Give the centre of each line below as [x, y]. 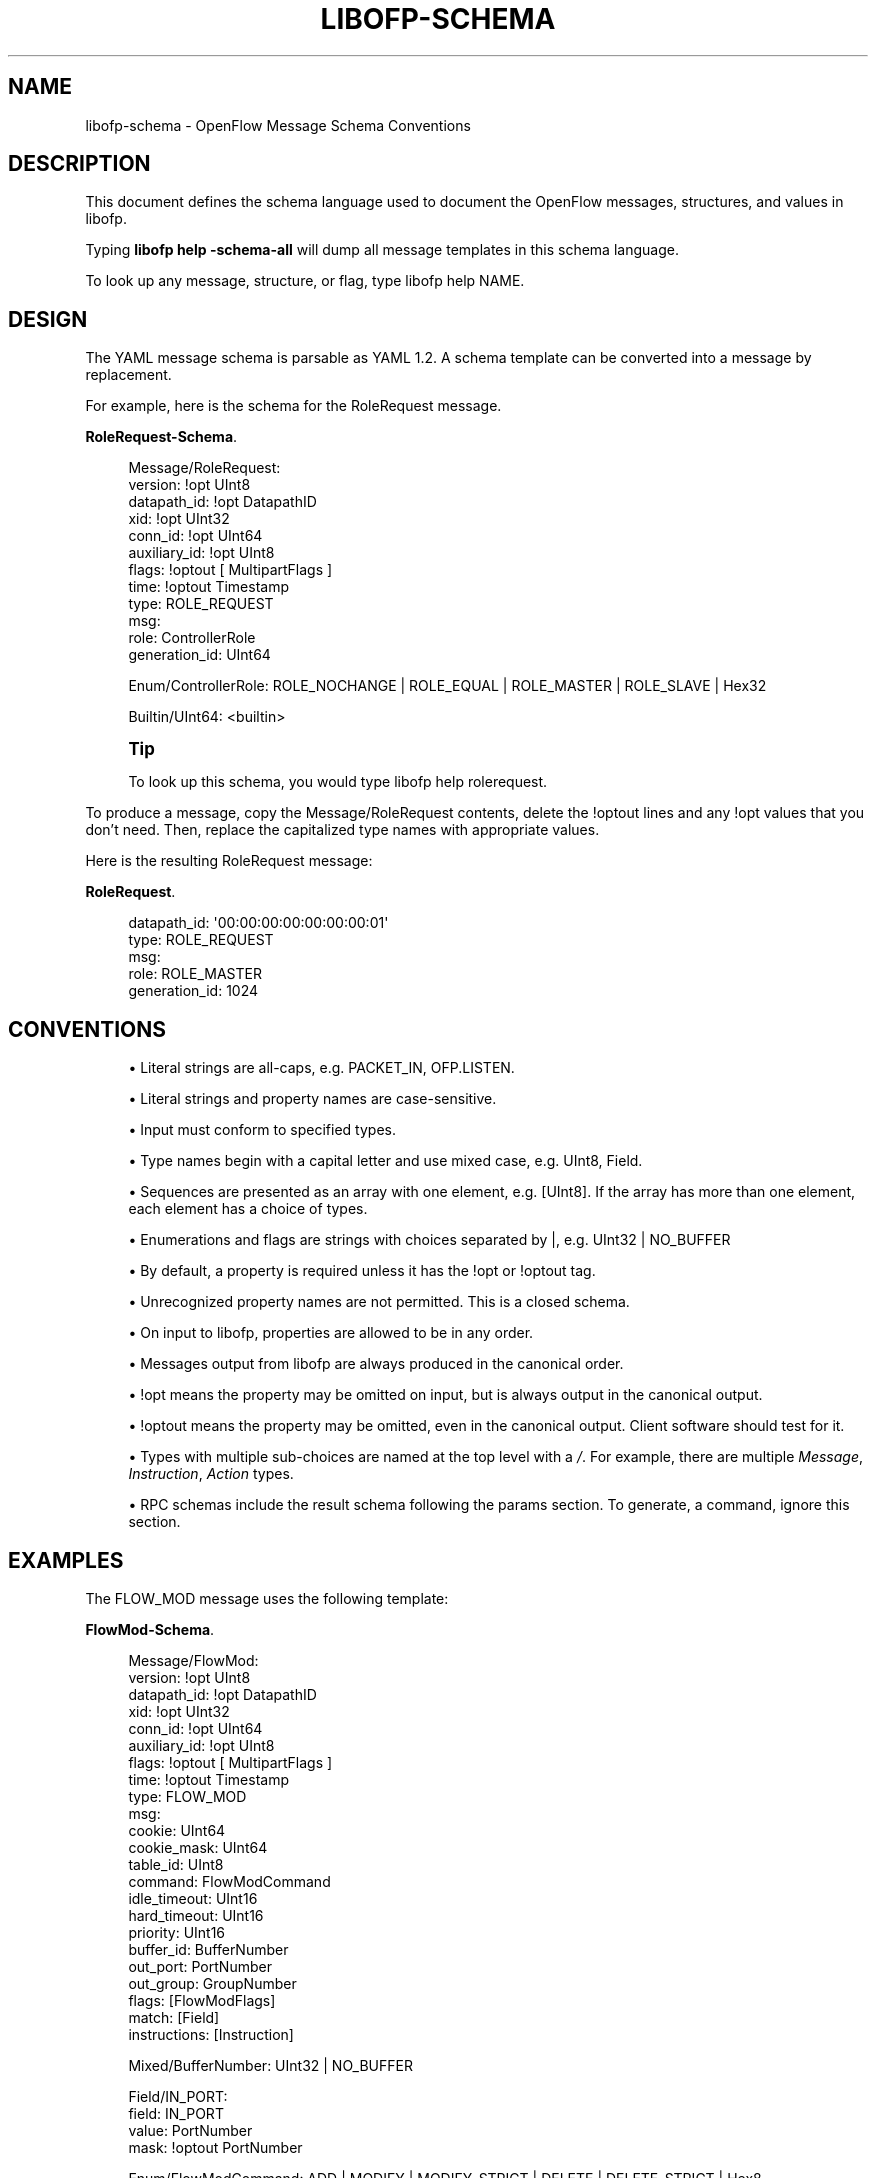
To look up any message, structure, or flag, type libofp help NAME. [305, 281]
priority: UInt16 [177, 1932]
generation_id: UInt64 [199, 655]
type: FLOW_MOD [187, 1796]
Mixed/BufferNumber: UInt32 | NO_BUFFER [270, 2065]
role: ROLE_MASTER [195, 974]
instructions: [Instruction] [211, 2034]
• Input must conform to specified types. [262, 1130]
